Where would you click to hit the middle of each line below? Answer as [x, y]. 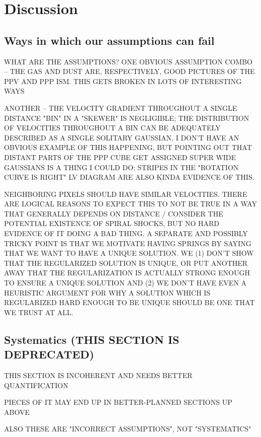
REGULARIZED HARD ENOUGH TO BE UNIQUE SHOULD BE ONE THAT [129, 302]
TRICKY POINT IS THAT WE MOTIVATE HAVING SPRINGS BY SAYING [128, 243]
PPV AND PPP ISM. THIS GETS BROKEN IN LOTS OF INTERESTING [123, 81]
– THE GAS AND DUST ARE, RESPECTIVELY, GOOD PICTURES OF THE [129, 71]
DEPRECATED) [49, 354]
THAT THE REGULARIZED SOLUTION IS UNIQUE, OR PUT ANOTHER [126, 263]
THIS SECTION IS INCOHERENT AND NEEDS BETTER [98, 375]
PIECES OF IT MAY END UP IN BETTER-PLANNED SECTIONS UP [118, 402]
